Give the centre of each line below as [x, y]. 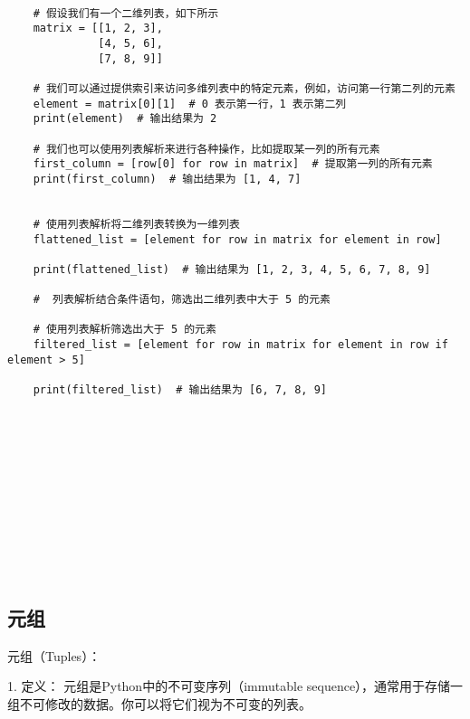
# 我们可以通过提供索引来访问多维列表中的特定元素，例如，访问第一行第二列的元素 [244, 88]
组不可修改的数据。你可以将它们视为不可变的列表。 [159, 703]
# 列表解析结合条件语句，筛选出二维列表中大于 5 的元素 [182, 300]
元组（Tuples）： [54, 655]
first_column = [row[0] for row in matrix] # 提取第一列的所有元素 [233, 164]
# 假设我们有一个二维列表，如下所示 [126, 13]
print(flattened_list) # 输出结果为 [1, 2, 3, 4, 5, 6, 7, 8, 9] [232, 269]
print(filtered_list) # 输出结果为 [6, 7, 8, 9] [180, 390]
